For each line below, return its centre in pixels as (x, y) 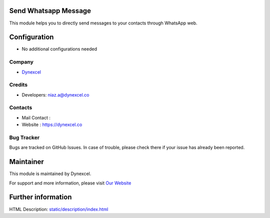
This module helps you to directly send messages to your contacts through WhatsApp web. (103, 23)
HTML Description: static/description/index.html (59, 209)
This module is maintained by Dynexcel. (50, 174)
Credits (18, 85)
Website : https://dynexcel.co (52, 124)
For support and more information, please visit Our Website (70, 183)
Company (21, 62)
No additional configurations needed (59, 49)
